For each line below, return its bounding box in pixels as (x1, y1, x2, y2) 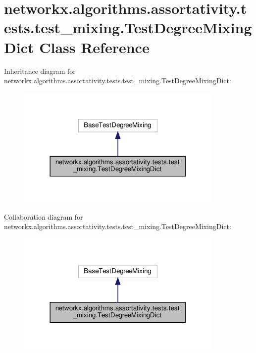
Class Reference (39, 37, 150, 57)
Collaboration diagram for (4, 211, 83, 222)
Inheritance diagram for (4, 65, 76, 76)
